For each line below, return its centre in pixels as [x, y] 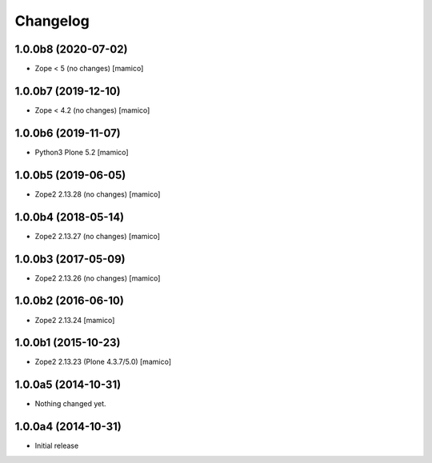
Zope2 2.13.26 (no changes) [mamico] [98, 278]
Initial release [57, 446]
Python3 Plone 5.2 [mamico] [82, 152]
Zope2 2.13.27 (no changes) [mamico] [97, 236]
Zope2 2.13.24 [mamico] [75, 320]
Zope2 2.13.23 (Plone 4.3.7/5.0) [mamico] [103, 362]
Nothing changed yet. [71, 404]
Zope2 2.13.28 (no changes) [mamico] [98, 194]
